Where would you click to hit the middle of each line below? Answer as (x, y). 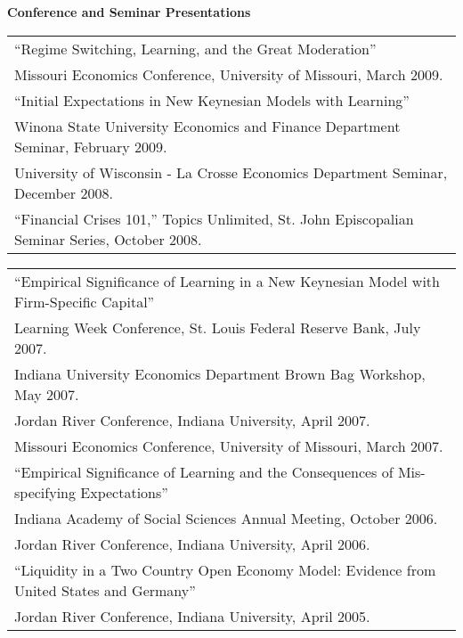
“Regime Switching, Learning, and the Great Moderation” (195, 48)
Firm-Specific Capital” (85, 301)
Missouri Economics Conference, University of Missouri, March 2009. (229, 74)
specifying (45, 492)
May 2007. (47, 394)
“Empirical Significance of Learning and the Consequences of (204, 471)
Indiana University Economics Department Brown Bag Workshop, (220, 373)
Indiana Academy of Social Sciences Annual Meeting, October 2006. (226, 518)
